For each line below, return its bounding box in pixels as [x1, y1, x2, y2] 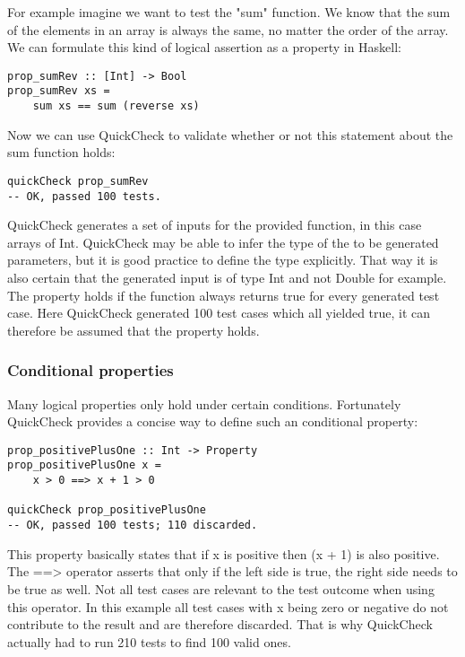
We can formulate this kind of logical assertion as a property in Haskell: [7, 38, 401, 57]
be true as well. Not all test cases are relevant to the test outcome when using [7, 579, 435, 598]
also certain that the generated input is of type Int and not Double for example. [7, 268, 447, 287]
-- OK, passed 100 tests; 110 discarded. [7, 519, 258, 532]
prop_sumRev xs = [7, 84, 110, 98]
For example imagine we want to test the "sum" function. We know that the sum [7, 3, 451, 21]
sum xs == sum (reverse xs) [32, 100, 200, 113]
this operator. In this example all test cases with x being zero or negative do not [7, 597, 449, 616]
